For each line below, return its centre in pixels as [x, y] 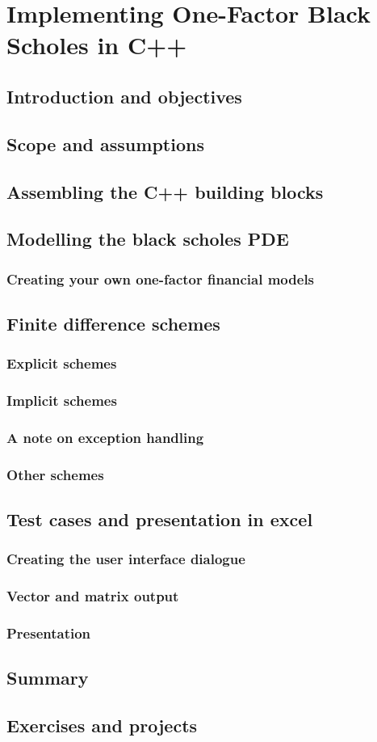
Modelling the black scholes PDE [148, 239]
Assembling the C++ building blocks [165, 191]
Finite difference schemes [113, 323]
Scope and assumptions [105, 143]
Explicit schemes [62, 363]
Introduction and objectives [124, 96]
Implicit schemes [62, 401]
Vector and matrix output [93, 596]
